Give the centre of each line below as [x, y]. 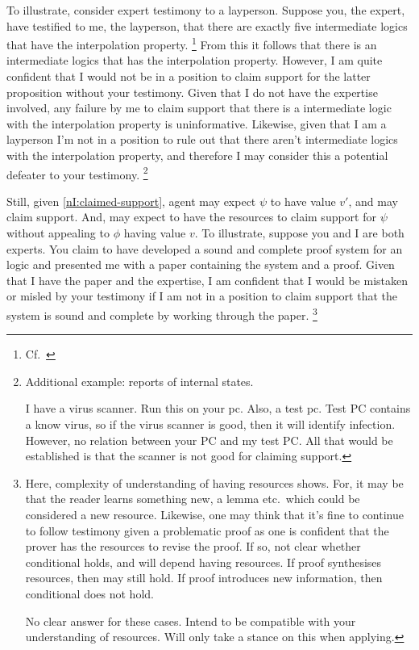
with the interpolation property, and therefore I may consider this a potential [197, 155]
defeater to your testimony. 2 [77, 173]
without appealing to [58, 233]
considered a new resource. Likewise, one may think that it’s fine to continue [214, 514]
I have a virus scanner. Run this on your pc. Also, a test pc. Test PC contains [218, 408]
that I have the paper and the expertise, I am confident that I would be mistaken [207, 280]
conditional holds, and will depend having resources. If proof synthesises [203, 562]
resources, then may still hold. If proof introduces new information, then [204, 578]
